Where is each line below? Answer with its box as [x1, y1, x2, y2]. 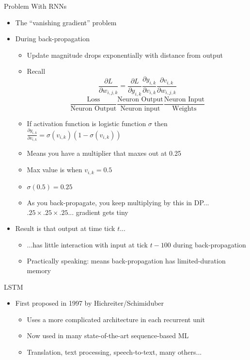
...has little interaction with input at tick [27, 239, 148, 249]
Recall [27, 66, 46, 76]
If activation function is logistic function [27, 118, 146, 128]
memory [27, 265, 51, 276]
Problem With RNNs [4, 1, 67, 11]
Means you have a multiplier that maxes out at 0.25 [27, 148, 181, 158]
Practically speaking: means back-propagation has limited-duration [27, 256, 226, 266]
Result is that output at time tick [15, 223, 115, 233]
